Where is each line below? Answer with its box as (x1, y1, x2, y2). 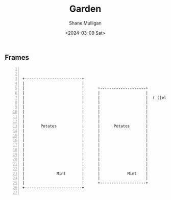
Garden (69, 3, 102, 15)
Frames (5, 53, 29, 62)
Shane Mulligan (69, 20, 102, 26)
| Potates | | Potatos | (22, 123, 149, 129)
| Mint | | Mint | (22, 171, 149, 176)
